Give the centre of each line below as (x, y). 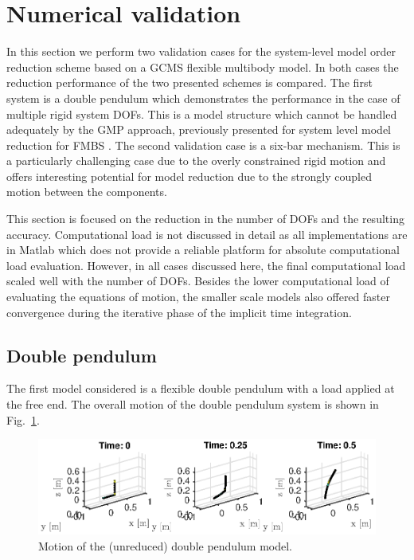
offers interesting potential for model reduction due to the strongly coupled (189, 176)
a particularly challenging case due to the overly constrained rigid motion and (196, 161)
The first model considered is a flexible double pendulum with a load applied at (201, 388)
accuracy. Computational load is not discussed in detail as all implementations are (207, 234)
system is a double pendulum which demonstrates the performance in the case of (203, 98)
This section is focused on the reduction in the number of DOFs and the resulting (205, 219)
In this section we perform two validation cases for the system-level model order (201, 51)
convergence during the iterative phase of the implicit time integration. (179, 312)
